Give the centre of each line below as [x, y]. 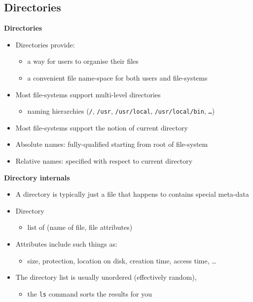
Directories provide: [45, 44]
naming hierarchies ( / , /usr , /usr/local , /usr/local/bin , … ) [121, 111]
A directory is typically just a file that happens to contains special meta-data [132, 194]
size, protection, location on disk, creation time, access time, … [122, 260]
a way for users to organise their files [83, 61]
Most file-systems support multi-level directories [88, 94]
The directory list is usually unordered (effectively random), [106, 277]
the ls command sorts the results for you [90, 293]
